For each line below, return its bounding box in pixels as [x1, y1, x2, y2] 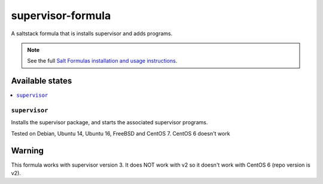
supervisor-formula [11, 9, 111, 22]
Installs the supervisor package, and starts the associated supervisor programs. [11, 119, 208, 126]
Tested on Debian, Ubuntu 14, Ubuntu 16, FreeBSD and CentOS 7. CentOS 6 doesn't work [11, 130, 230, 137]
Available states [11, 76, 72, 86]
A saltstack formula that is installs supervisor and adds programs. [11, 30, 173, 37]
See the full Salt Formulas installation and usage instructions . [27, 57, 178, 65]
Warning [11, 145, 44, 155]
